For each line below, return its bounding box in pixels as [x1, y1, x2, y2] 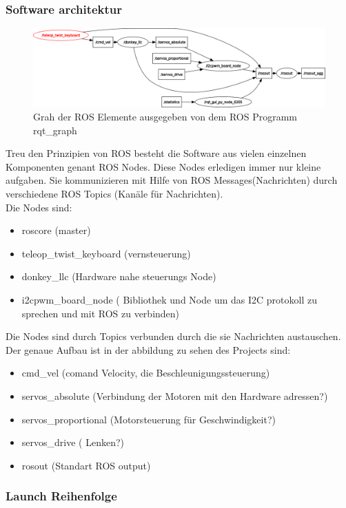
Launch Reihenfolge [6, 487, 117, 505]
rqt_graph [33, 123, 77, 137]
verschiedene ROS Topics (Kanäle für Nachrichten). [6, 187, 223, 201]
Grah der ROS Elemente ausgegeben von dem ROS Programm [33, 109, 297, 124]
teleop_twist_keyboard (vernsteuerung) [21, 246, 191, 260]
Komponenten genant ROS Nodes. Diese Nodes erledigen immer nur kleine [6, 159, 321, 173]
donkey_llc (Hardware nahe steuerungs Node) [21, 269, 216, 284]
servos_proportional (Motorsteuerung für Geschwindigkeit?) [21, 412, 276, 426]
